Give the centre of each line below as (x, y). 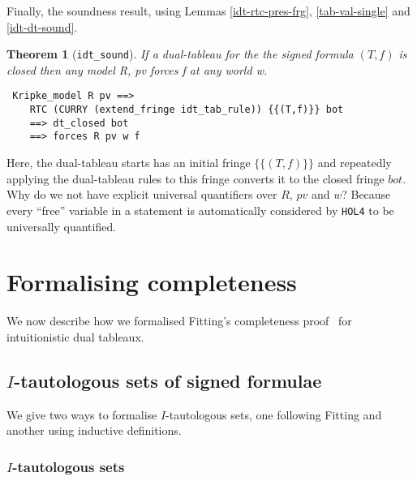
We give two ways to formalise (82, 414)
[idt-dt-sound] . (42, 26)
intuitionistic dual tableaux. (75, 336)
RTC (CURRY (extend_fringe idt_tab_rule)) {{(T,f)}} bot (187, 110)
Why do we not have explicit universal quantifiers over (142, 194)
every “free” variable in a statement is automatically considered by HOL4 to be (200, 210)
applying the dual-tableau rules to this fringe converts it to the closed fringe (196, 178)
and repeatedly (355, 163)
